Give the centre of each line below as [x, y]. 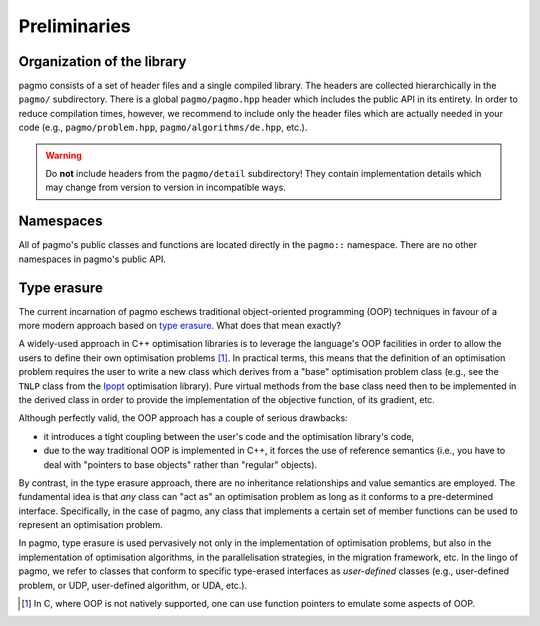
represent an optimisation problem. [91, 525]
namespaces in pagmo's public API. [92, 259]
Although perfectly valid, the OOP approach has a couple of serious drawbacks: [183, 418]
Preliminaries [75, 26]
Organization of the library [102, 61]
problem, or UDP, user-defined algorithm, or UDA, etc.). [133, 585]
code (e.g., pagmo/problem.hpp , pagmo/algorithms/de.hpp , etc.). [163, 127]
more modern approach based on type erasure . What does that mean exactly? [180, 325]
